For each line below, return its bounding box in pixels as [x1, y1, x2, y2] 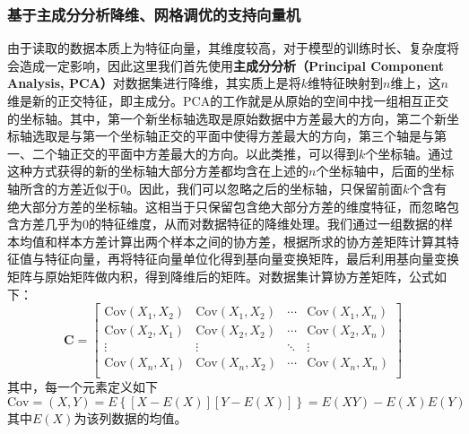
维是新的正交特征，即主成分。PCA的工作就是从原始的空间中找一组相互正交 [7, 91, 449, 109]
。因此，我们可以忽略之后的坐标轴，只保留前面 [126, 178, 403, 197]
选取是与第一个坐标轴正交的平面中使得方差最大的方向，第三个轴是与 [31, 126, 434, 145]
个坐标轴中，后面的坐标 [316, 161, 455, 180]
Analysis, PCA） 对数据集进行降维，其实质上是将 [7, 74, 301, 92]
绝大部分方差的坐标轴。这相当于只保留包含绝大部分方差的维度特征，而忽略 [7, 196, 447, 215]
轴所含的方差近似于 [7, 178, 120, 197]
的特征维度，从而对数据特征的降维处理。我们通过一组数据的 [89, 214, 440, 233]
